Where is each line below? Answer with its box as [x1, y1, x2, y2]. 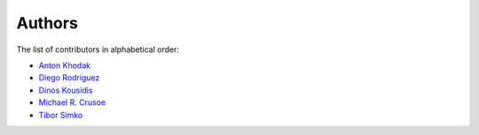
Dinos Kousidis [38, 85, 93, 95]
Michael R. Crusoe [38, 97, 106, 108]
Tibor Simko [38, 109, 83, 120]
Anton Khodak [38, 60, 91, 71]
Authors [16, 13, 79, 33]
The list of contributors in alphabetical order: [16, 44, 180, 55]
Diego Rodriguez [38, 72, 100, 83]
